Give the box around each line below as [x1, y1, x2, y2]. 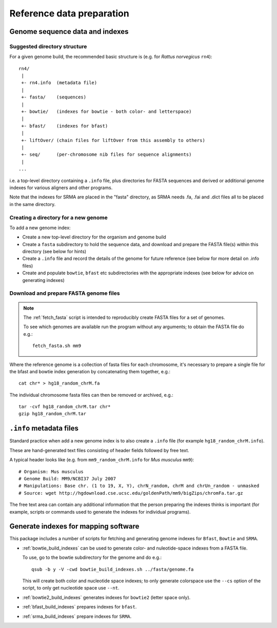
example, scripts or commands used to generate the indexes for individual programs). [9, 509, 191, 515]
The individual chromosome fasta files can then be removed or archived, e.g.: [9, 392, 174, 398]
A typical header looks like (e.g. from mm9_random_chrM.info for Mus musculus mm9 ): [9, 457, 194, 463]
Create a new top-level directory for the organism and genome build [22, 234, 166, 240]
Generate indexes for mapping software [9, 522, 140, 531]
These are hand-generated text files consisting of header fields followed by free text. [9, 447, 189, 453]
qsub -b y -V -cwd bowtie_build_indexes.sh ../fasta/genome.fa [31, 566, 194, 572]
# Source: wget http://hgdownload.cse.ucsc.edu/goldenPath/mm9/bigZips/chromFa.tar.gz [18, 490, 243, 496]
